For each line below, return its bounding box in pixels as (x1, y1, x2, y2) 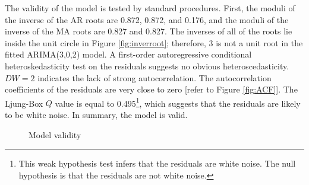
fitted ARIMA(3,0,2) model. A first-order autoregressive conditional (5, 48, 252, 60)
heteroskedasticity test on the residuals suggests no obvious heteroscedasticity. (5, 59, 289, 72)
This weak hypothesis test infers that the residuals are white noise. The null (18, 157, 296, 170)
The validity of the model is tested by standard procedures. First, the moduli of (5, 2, 295, 14)
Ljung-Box (5, 97, 43, 109)
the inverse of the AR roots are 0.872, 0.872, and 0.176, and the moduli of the (5, 13, 289, 25)
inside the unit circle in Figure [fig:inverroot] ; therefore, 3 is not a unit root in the (5, 36, 303, 49)
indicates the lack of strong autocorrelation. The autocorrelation (37, 71, 272, 84)
